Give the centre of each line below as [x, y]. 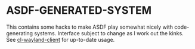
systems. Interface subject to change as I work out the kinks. [109, 33]
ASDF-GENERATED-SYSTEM [79, 10]
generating [20, 33]
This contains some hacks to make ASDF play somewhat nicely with [90, 27]
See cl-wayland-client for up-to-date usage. [61, 39]
